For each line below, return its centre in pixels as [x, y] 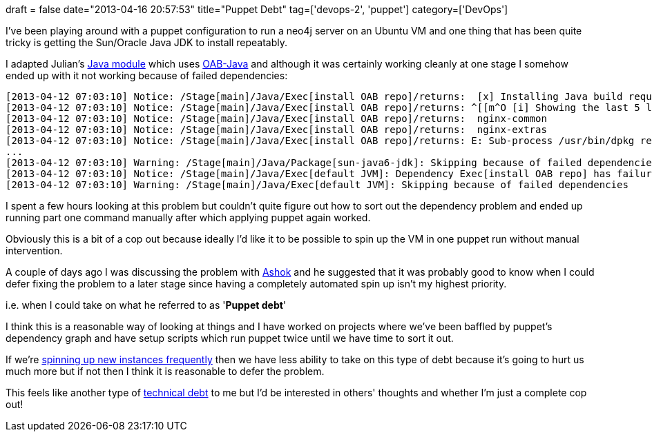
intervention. [34, 251]
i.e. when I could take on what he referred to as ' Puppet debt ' [146, 305]
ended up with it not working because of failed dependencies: [147, 75]
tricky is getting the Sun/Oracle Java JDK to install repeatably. [147, 42]
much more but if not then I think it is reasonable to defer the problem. [165, 371]
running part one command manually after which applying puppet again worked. [188, 217]
